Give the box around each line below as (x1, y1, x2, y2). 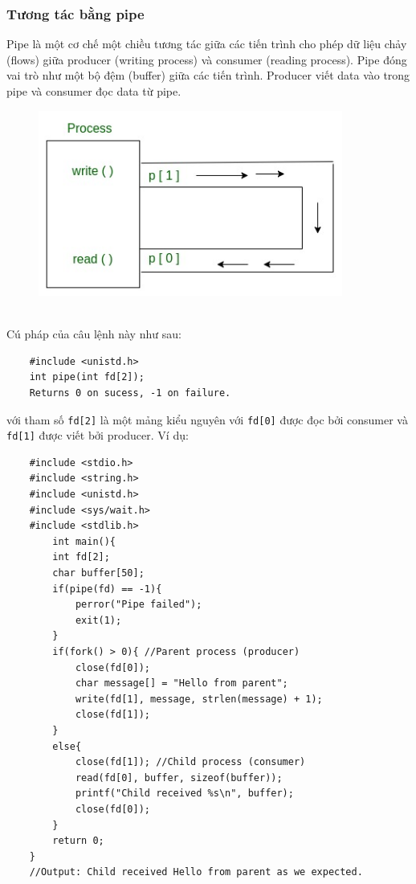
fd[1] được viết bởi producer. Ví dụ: (6, 427, 189, 444)
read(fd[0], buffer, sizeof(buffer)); (75, 771, 283, 784)
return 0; (52, 835, 104, 847)
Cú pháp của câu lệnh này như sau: (6, 325, 181, 342)
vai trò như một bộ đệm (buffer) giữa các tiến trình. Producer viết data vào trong (6, 67, 410, 84)
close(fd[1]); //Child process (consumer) (75, 756, 306, 768)
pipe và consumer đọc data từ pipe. (6, 83, 181, 99)
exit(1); (75, 614, 122, 626)
